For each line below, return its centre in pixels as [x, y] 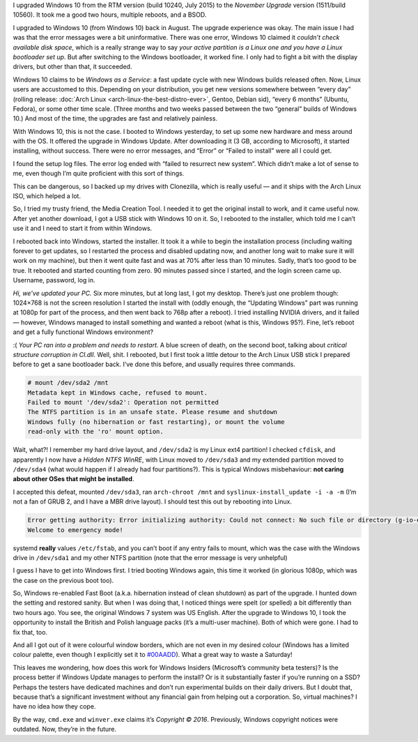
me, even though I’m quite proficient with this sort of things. [99, 174]
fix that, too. [30, 632]
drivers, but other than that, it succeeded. [72, 67]
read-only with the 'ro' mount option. [95, 432]
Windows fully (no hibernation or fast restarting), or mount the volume [156, 422]
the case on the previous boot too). [63, 580]
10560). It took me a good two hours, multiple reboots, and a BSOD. [110, 15]
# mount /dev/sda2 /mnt [68, 383]
